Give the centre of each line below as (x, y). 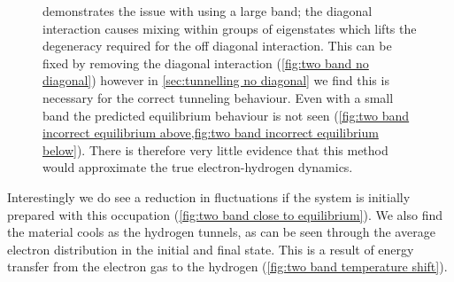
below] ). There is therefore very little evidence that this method (215, 149)
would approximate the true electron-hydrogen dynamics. (198, 167)
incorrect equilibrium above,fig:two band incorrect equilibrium (211, 133)
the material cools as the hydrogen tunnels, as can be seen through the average (221, 232)
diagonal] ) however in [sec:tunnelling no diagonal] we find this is (216, 80)
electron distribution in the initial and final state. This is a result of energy (211, 249)
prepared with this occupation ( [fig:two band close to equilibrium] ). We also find (225, 214)
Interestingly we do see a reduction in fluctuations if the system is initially (209, 196)
